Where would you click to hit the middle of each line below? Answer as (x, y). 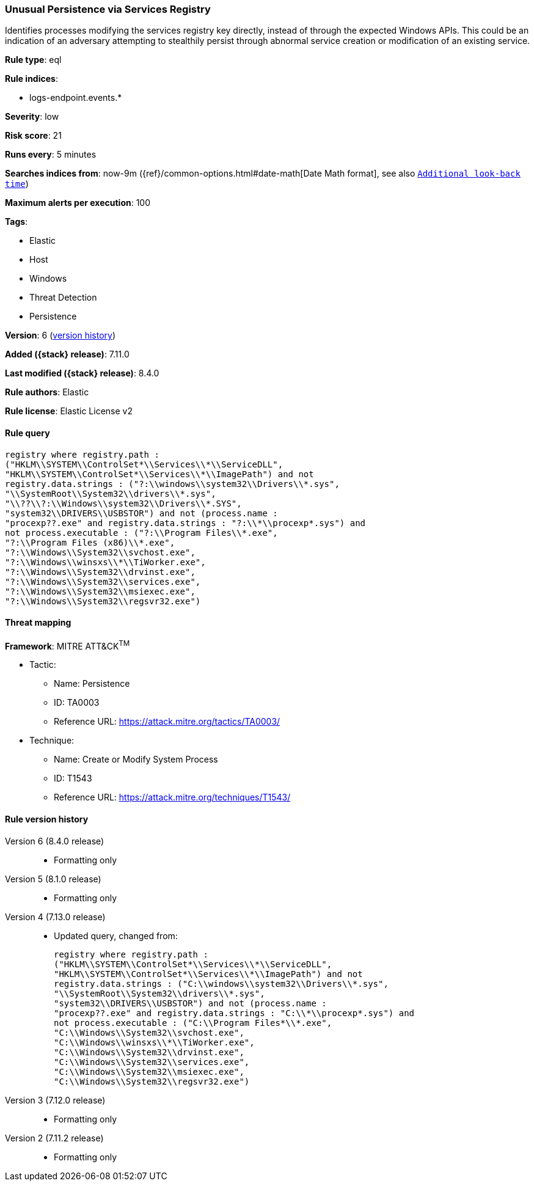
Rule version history (47, 819)
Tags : (16, 222)
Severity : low (32, 117)
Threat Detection (63, 298)
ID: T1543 (73, 778)
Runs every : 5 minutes (51, 155)
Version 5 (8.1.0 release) (53, 879)
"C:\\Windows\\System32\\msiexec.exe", (149, 1071)
